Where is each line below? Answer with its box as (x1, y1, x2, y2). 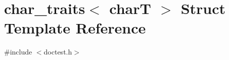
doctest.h (43, 46, 72, 57)
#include (4, 46, 32, 57)
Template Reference (4, 17, 146, 38)
